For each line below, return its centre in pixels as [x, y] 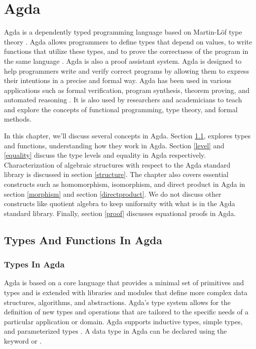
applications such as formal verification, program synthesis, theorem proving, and [127, 90]
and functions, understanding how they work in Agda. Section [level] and [114, 145]
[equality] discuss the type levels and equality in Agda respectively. [105, 155]
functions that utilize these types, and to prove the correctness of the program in [126, 51]
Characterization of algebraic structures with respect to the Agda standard [117, 164]
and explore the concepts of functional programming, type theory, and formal [121, 109]
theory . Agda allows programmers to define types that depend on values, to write [128, 41]
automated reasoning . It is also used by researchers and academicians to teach [123, 100]
